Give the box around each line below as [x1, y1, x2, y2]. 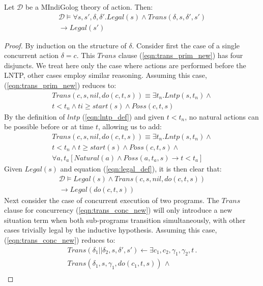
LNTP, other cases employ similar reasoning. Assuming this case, [4, 70, 207, 80]
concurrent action [4, 50, 59, 61]
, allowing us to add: [98, 121, 162, 132]
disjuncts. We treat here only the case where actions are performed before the [4, 60, 246, 70]
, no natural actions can [185, 111, 259, 122]
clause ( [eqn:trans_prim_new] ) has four [118, 50, 243, 61]
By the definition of [4, 111, 65, 122]
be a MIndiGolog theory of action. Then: [25, 2, 153, 12]
